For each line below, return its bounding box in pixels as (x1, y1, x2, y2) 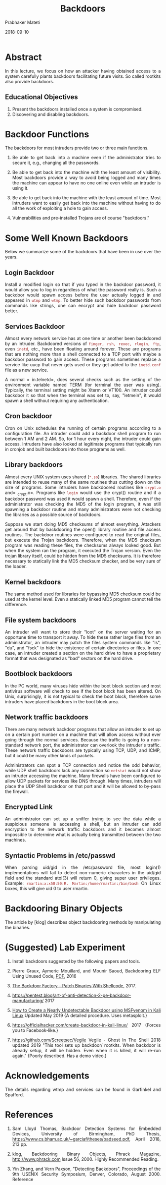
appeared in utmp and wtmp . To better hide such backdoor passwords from (5, 297, 161, 303)
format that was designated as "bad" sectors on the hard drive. (5, 655, 134, 662)
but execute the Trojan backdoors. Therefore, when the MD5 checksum (5, 537, 161, 543)
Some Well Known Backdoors (5, 232, 128, 243)
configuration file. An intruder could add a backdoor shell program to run (5, 430, 161, 436)
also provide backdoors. (5, 78, 54, 84)
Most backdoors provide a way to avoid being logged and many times (12, 174, 161, 181)
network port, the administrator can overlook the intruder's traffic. (24, 742, 161, 748)
